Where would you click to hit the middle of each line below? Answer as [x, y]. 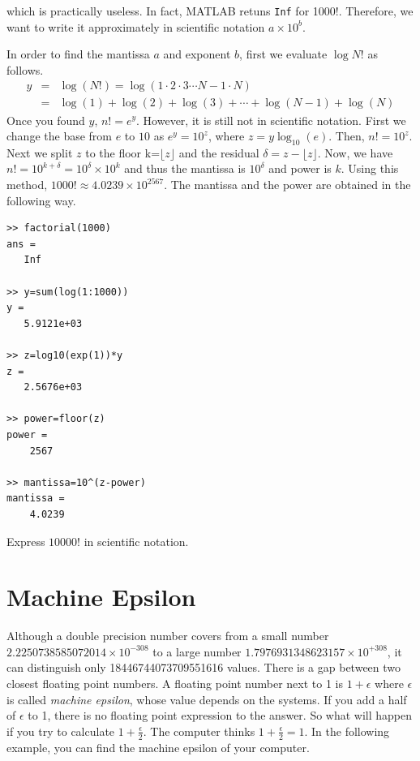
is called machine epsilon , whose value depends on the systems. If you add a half [207, 699]
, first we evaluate [283, 54]
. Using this [370, 168]
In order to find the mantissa [78, 54]
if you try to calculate [61, 731]
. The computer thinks [199, 731]
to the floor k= [123, 152]
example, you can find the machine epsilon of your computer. [158, 747]
